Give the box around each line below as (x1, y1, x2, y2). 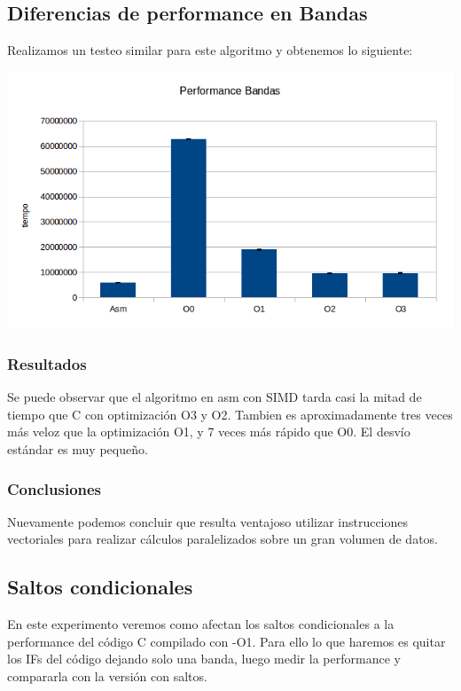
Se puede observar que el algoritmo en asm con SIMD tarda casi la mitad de (7, 388, 422, 406)
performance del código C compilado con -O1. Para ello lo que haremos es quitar (7, 632, 446, 650)
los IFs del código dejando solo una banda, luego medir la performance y (7, 649, 401, 668)
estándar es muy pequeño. (7, 440, 148, 459)
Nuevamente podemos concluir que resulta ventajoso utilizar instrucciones (7, 512, 409, 530)
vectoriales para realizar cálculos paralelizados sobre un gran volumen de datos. (7, 530, 438, 548)
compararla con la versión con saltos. (7, 667, 207, 686)
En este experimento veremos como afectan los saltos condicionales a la (7, 615, 395, 633)
